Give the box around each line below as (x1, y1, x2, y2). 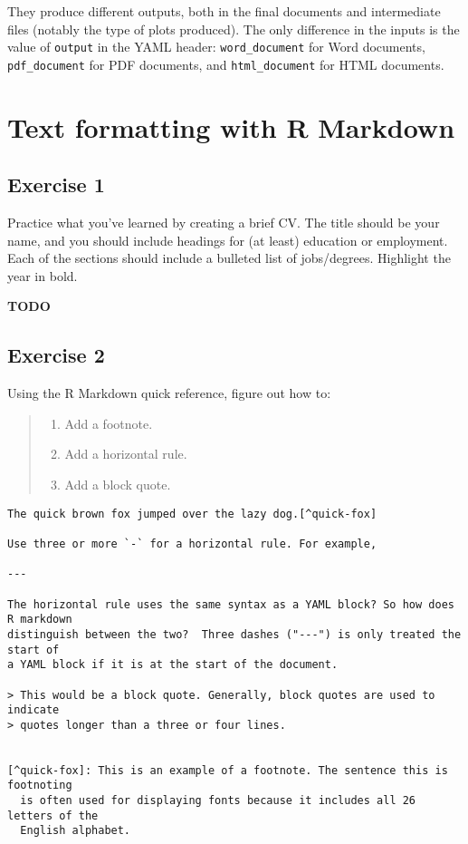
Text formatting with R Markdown (7, 108, 455, 145)
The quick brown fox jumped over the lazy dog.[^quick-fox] (7, 507, 377, 520)
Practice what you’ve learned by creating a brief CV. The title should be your (7, 213, 440, 232)
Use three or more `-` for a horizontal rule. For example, (7, 537, 377, 550)
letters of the (7, 809, 99, 822)
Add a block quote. (64, 475, 171, 494)
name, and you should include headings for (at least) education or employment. (7, 230, 448, 249)
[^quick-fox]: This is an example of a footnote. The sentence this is (7, 763, 448, 777)
